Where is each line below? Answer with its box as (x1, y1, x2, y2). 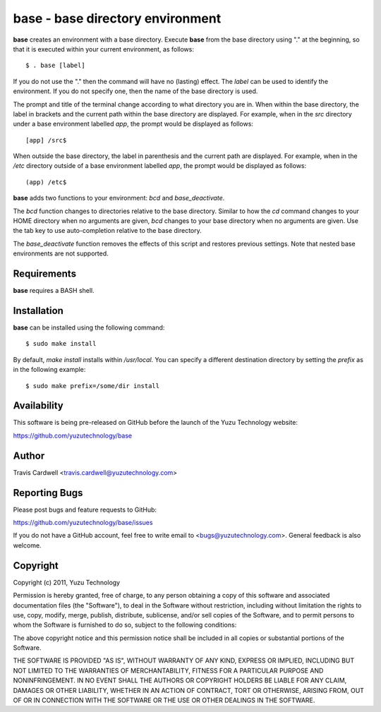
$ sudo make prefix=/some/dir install (25, 382, 160, 390)
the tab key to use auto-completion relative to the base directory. (13, 227, 202, 235)
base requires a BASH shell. (13, 286, 95, 295)
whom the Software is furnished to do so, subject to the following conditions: (13, 621, 237, 629)
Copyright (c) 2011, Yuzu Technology (13, 578, 120, 586)
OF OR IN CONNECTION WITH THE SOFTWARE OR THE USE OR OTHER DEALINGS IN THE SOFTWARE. (13, 696, 315, 705)
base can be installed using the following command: (13, 323, 165, 332)
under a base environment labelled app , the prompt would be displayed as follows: (13, 120, 254, 128)
